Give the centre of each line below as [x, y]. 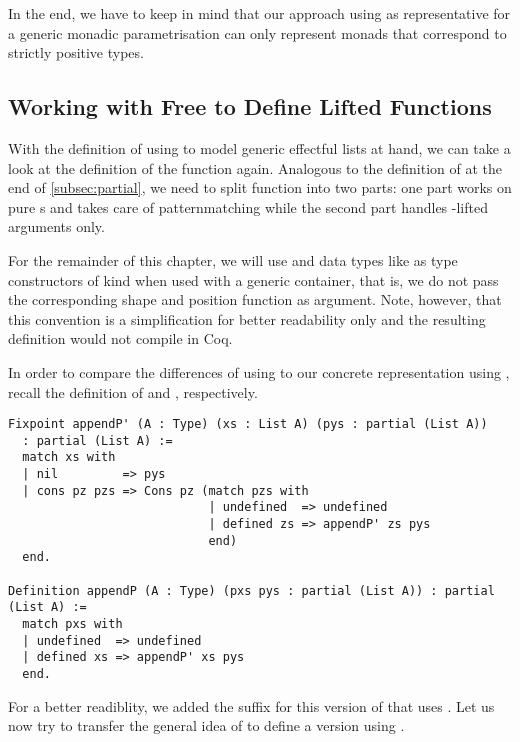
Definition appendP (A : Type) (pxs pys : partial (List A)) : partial [251, 590]
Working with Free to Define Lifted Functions [250, 106]
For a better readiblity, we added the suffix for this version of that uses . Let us [251, 705]
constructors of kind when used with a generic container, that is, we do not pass [253, 279]
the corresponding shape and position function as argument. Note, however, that [255, 299]
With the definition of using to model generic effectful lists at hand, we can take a [259, 147]
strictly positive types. [76, 52]
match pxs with [72, 623]
